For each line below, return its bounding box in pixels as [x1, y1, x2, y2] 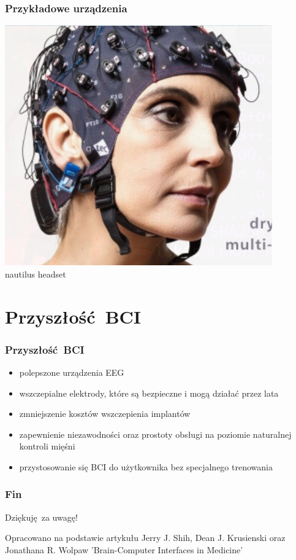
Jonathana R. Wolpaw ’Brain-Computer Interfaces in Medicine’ [5, 543, 243, 556]
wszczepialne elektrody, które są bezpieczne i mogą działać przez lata [19, 386, 279, 399]
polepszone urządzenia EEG [19, 366, 124, 378]
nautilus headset [5, 267, 66, 280]
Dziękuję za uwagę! [5, 510, 78, 523]
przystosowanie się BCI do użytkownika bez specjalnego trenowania [19, 460, 273, 473]
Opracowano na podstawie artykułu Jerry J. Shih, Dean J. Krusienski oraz [5, 531, 286, 544]
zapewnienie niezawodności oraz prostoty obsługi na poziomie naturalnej [19, 427, 292, 440]
